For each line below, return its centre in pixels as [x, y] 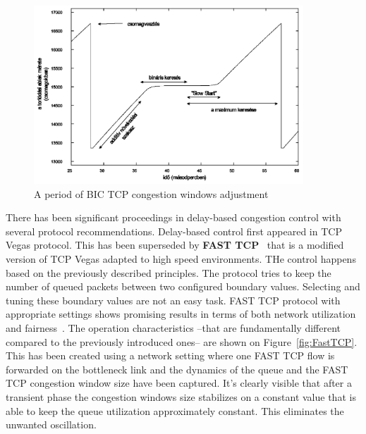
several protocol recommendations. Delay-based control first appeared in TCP [174, 231]
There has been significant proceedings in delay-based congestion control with [173, 217]
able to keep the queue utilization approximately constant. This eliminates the [175, 410]
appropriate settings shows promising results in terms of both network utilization [181, 314]
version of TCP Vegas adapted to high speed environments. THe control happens [181, 258]
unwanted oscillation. [51, 424]
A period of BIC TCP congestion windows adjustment [151, 193]
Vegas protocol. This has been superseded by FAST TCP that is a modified [175, 245]
